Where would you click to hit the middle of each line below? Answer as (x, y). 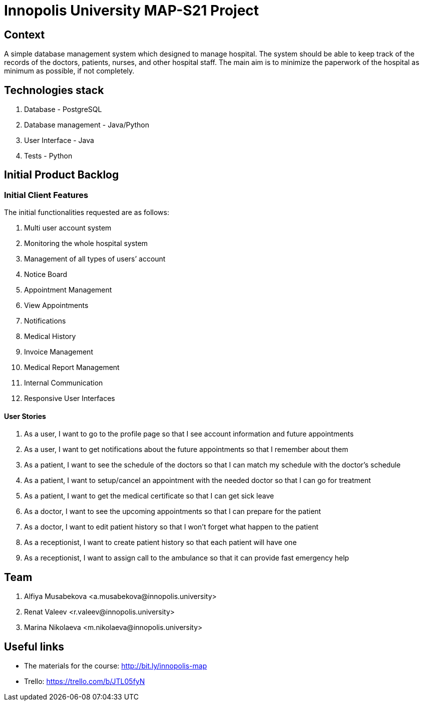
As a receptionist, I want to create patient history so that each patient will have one (160, 542)
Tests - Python (48, 156)
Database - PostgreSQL (63, 109)
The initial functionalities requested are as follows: (87, 212)
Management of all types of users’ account (95, 259)
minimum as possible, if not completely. (69, 71)
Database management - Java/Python (87, 125)
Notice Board (46, 274)
